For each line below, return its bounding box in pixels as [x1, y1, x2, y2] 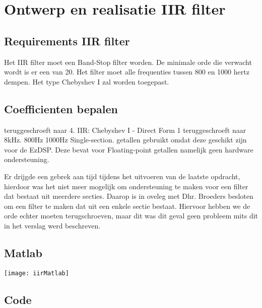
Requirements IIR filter [4, 33, 130, 48]
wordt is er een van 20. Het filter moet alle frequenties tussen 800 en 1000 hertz [4, 66, 249, 77]
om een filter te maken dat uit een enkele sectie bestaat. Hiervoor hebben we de [4, 200, 250, 211]
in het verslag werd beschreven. [4, 220, 101, 230]
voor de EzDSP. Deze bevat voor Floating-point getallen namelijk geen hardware [4, 144, 253, 155]
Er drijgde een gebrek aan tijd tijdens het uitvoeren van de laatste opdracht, [4, 171, 240, 181]
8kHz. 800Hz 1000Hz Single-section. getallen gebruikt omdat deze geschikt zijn [4, 134, 247, 145]
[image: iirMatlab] [4, 269, 69, 277]
